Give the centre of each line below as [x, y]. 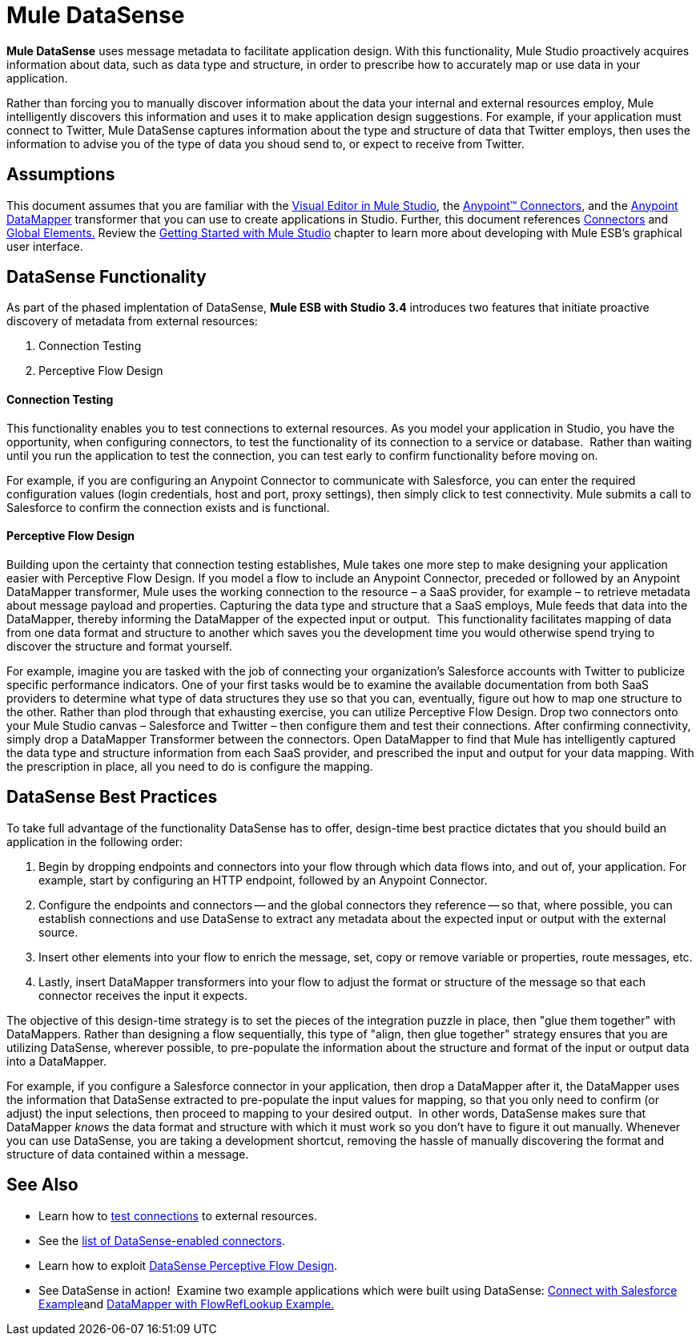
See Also [42, 1185]
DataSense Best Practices [112, 797]
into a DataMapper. [56, 1061]
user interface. [45, 246]
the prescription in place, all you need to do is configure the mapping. [190, 766]
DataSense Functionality [107, 277]
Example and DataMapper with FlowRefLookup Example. [187, 1304]
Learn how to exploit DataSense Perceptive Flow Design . [188, 1265]
